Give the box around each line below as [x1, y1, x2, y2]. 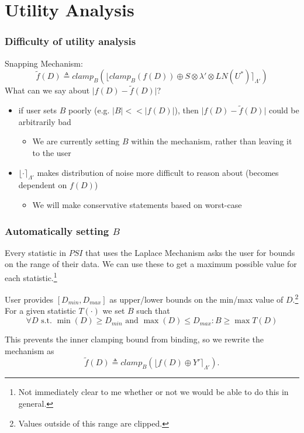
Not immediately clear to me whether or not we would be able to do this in [18, 386, 289, 398]
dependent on [18, 179, 67, 191]
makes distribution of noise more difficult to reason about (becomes [37, 166, 279, 178]
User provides [5, 293, 54, 305]
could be [268, 104, 299, 116]
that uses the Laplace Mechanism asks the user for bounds [85, 246, 295, 258]
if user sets [18, 104, 57, 116]
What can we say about [5, 84, 90, 96]
